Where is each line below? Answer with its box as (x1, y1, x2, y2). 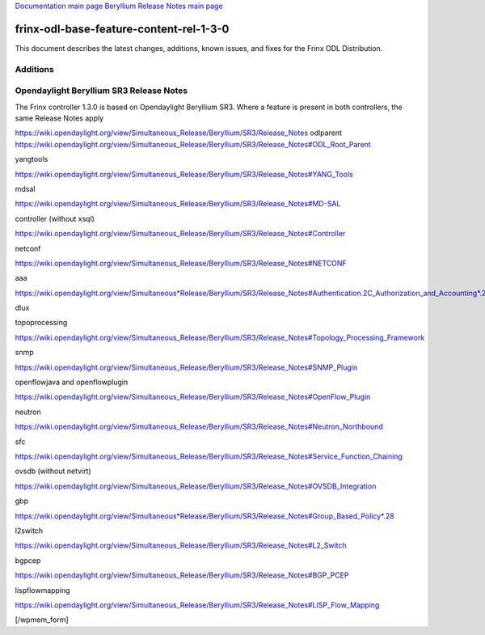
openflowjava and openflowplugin (15, 377, 129, 387)
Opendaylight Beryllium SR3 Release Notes (15, 85, 188, 96)
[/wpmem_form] (15, 615, 69, 624)
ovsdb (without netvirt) (15, 466, 92, 476)
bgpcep (15, 555, 41, 565)
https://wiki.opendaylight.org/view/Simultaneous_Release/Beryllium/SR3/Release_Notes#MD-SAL (15, 199, 341, 209)
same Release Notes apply (15, 113, 104, 123)
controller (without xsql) (15, 214, 95, 223)
